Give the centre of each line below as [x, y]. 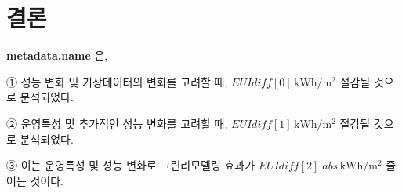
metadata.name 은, [57, 55]
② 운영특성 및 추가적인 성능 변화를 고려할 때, [117, 123]
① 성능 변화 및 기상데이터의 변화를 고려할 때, [117, 81]
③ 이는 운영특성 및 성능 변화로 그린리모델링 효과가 [131, 165]
